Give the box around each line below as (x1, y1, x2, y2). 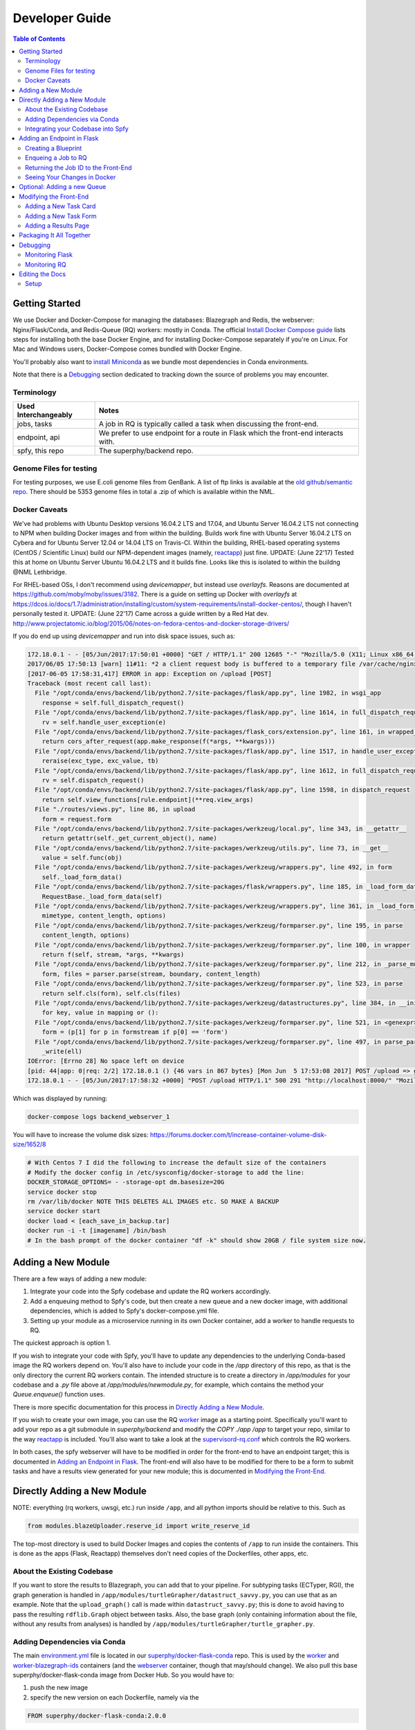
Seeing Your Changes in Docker (25, 173, 116, 181)
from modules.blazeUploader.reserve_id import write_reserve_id (27, 1522, 250, 1529)
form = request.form (41, 815, 112, 823)
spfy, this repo (17, 446, 64, 456)
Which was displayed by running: (12, 1094, 108, 1103)
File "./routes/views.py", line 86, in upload (35, 805, 196, 813)
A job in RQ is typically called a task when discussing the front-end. (98, 419, 319, 429)
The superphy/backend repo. (98, 446, 194, 456)
